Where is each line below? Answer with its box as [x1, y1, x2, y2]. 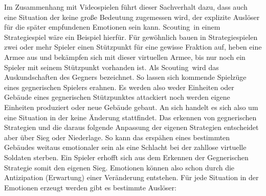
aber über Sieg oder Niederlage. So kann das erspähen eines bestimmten [4, 132, 230, 142]
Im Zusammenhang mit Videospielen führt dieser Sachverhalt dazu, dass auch [4, 2, 248, 12]
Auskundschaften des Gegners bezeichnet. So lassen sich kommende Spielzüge [4, 72, 247, 82]
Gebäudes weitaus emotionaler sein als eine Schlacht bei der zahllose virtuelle [4, 142, 247, 153]
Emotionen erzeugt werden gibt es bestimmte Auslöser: [4, 182, 176, 192]
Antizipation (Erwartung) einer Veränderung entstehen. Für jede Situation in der [4, 172, 259, 183]
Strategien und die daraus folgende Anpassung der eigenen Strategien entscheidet [4, 122, 259, 133]
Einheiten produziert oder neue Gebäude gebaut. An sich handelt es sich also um [4, 101, 258, 112]
